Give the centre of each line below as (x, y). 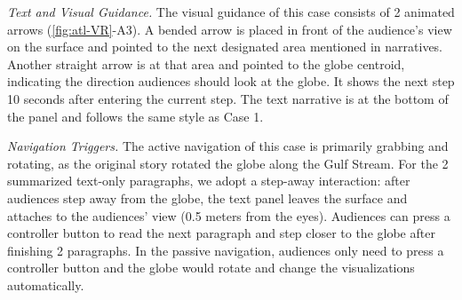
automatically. (46, 284)
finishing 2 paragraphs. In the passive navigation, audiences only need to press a (226, 250)
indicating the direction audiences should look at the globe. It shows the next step (231, 81)
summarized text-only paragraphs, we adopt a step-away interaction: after (209, 181)
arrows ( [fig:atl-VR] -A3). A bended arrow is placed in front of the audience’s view (230, 29)
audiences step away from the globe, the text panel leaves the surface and (207, 197)
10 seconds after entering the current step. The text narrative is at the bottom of (228, 98)
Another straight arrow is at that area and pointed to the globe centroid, (206, 63)
